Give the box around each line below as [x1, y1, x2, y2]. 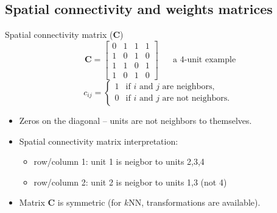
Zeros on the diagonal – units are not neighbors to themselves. [19, 114, 252, 126]
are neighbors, [162, 82, 215, 92]
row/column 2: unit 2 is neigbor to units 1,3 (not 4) [33, 175, 227, 188]
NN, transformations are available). [128, 196, 261, 209]
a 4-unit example [173, 56, 236, 65]
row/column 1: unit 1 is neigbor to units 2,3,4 [33, 155, 205, 168]
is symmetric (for [57, 196, 122, 209]
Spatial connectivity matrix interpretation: [19, 134, 178, 147]
